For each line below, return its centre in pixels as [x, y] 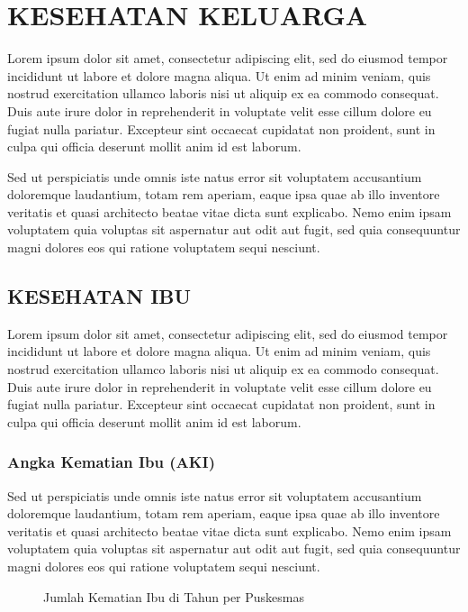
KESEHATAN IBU [99, 296]
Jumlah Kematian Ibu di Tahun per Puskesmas [174, 596]
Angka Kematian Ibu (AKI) [112, 462]
